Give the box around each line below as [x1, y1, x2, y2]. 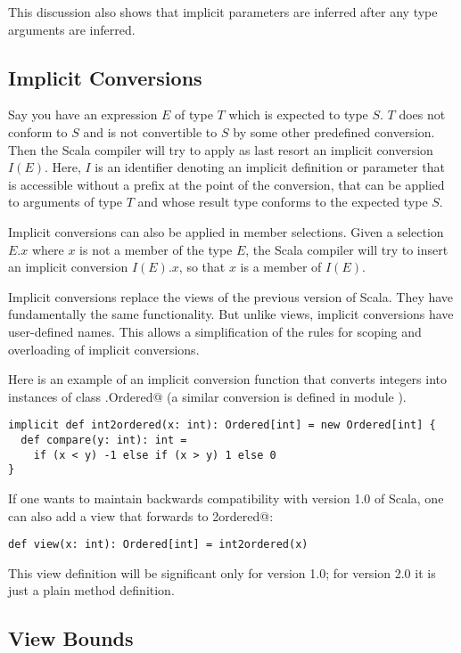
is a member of [240, 257, 322, 276]
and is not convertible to [83, 122, 218, 141]
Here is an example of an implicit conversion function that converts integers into [8, 370, 447, 388]
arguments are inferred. [8, 20, 136, 38]
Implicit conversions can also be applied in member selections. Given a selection [8, 222, 444, 241]
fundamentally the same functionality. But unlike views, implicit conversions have [8, 305, 454, 323]
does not [399, 105, 446, 124]
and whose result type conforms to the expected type [137, 192, 428, 211]
